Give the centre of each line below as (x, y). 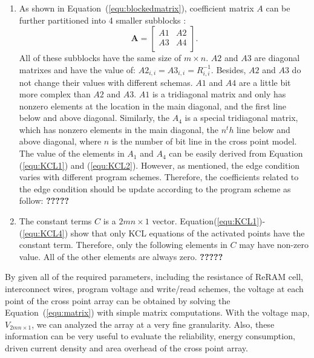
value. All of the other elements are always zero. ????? (121, 256)
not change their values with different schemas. (106, 82)
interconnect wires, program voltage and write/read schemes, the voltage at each (154, 289)
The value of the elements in (72, 153)
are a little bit (265, 82)
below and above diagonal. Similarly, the (94, 118)
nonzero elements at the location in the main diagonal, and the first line (153, 106)
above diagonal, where (60, 141)
